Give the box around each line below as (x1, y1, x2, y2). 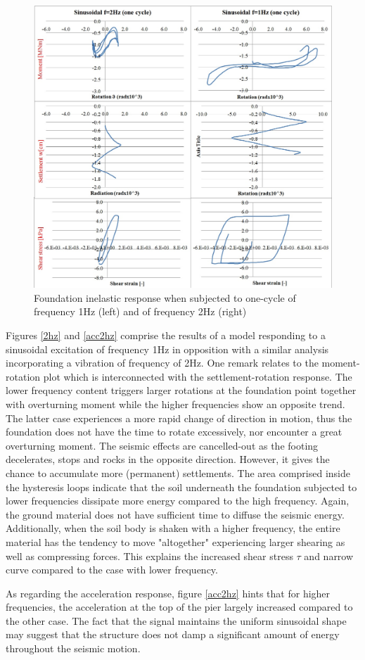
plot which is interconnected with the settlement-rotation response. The (43, 369, 352, 383)
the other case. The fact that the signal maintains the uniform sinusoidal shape (6, 613, 347, 628)
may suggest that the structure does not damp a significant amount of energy (6, 627, 340, 642)
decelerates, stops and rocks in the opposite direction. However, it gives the (6, 452, 330, 467)
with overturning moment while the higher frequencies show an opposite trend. (6, 396, 345, 411)
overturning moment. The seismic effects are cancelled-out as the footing (6, 438, 319, 452)
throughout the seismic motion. (6, 641, 141, 656)
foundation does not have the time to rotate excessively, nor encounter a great (6, 424, 342, 439)
